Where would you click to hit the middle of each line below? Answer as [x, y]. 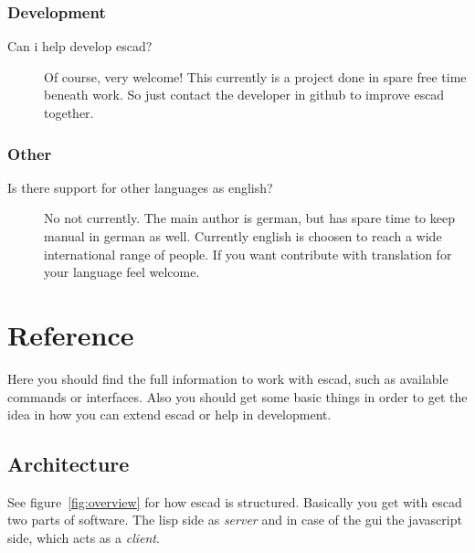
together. [69, 112]
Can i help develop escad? [80, 46]
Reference [71, 334]
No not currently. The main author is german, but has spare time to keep [249, 218]
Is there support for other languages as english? [140, 187]
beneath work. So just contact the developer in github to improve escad [244, 95]
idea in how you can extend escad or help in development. [169, 415]
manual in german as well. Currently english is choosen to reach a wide [243, 236]
